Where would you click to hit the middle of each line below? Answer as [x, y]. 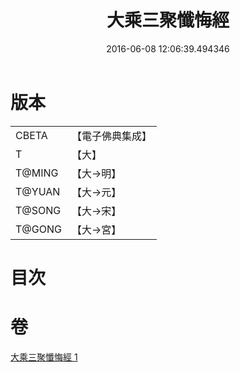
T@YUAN [38, 191]
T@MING [37, 173]
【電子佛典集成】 [111, 136]
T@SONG [38, 210]
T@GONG [38, 229]
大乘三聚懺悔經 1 [44, 357]
